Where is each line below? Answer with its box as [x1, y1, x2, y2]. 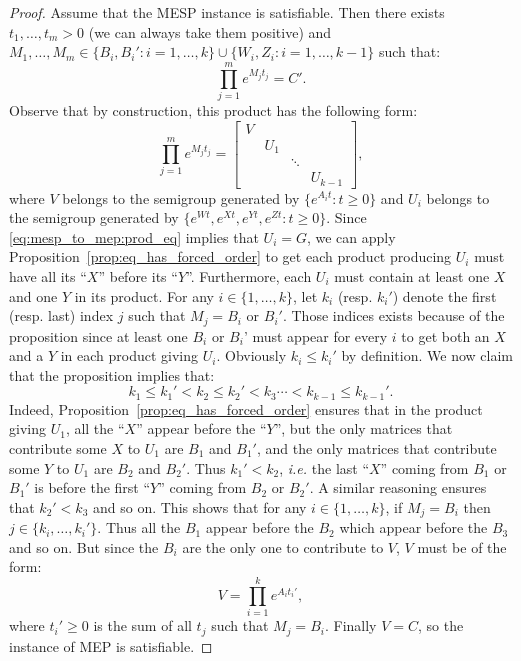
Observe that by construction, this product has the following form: [9, 99, 418, 120]
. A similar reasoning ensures [309, 477, 487, 498]
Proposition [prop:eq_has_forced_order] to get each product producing [9, 246, 452, 267]
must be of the [417, 536, 507, 557]
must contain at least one [334, 265, 490, 286]
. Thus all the [97, 517, 181, 538]
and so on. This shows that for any [92, 496, 307, 517]
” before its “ [98, 265, 178, 286]
